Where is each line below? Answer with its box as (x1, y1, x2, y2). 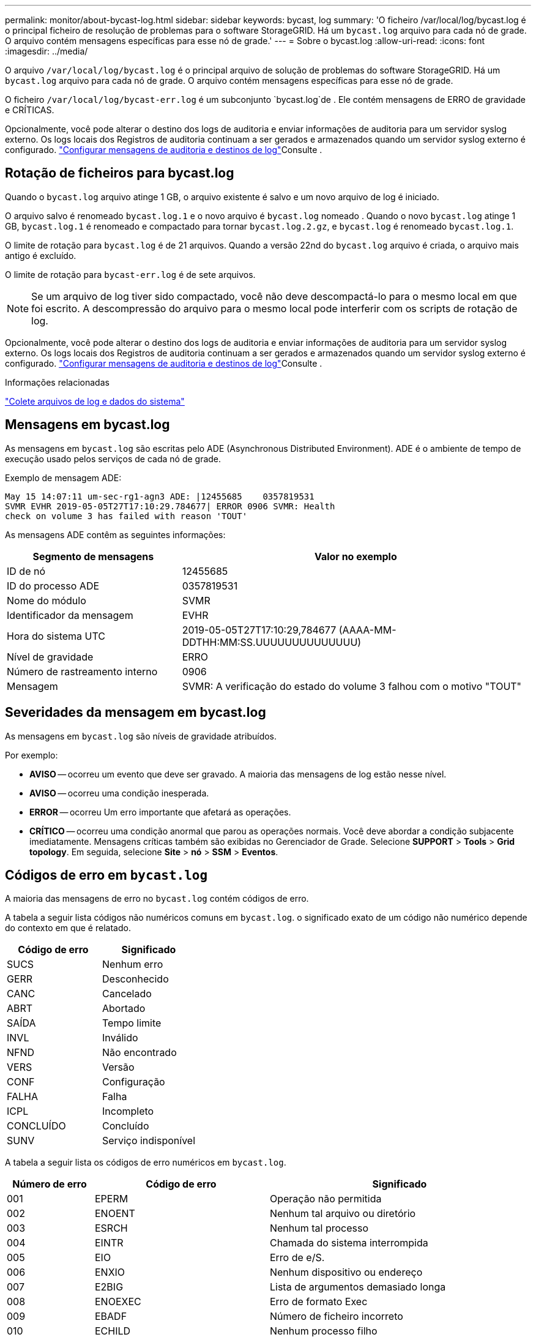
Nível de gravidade (7, 650, 94, 663)
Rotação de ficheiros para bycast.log (5, 165, 234, 181)
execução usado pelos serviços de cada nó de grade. (5, 453, 221, 464)
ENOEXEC (94, 1295, 141, 1308)
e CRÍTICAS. (5, 105, 54, 115)
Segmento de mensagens (32, 550, 154, 563)
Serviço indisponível (102, 1134, 196, 1147)
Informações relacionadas (5, 376, 110, 388)
